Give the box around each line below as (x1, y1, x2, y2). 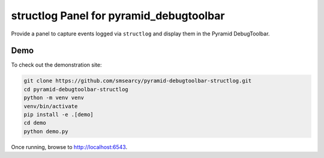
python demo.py (23, 128, 68, 135)
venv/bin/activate (23, 103, 78, 109)
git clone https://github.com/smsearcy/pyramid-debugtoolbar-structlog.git (23, 77, 252, 84)
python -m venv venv (23, 94, 84, 102)
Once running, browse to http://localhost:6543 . (11, 143, 128, 150)
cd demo (23, 120, 46, 126)
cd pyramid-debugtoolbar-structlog (23, 86, 128, 93)
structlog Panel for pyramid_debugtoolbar (11, 9, 225, 22)
